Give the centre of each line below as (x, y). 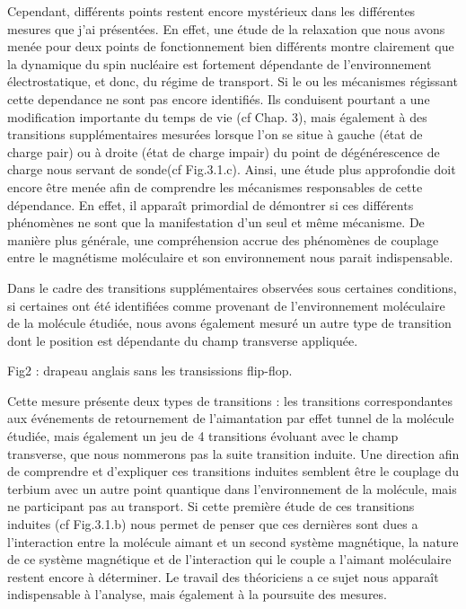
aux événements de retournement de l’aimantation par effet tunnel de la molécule (231, 418)
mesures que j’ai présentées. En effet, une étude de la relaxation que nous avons (226, 28)
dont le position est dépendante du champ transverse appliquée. (183, 340)
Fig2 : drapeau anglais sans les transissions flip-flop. (150, 371)
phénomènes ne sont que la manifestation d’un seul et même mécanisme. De (216, 222)
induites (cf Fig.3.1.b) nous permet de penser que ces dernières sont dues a (213, 524)
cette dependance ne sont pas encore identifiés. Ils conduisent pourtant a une (219, 98)
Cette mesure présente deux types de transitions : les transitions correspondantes (230, 400)
